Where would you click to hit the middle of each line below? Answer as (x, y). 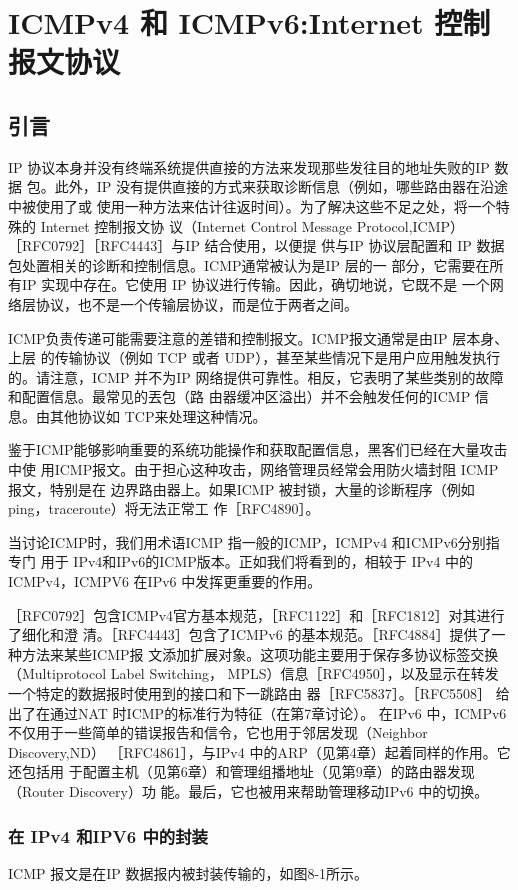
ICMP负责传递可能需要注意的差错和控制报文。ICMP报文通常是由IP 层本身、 (258, 337)
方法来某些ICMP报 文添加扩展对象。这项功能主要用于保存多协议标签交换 (260, 653)
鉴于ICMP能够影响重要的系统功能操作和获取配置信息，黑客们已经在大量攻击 (258, 449)
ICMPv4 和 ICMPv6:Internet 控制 (249, 22)
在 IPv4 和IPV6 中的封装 (108, 835)
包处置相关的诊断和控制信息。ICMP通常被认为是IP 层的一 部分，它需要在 (249, 264)
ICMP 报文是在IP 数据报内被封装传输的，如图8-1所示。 (188, 872)
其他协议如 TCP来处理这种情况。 (158, 415)
